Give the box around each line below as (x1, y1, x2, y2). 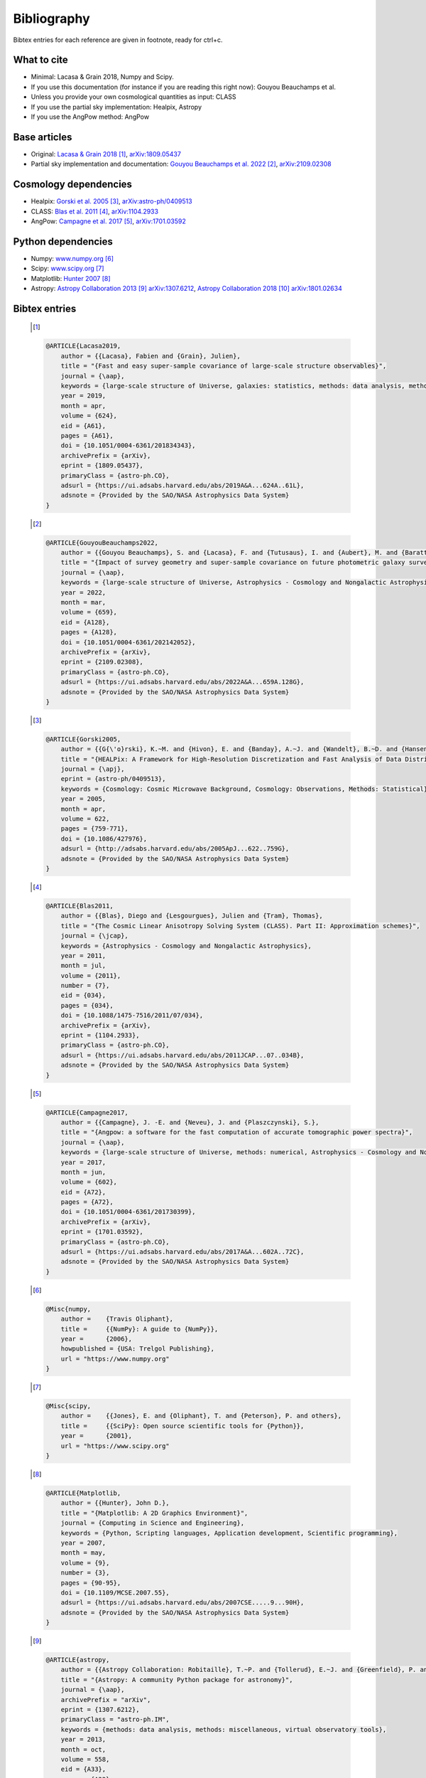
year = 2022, (60, 588, 106, 597)
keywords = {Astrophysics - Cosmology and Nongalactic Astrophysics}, (60, 942, 312, 949)
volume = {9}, (60, 1558, 110, 1567)
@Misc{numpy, (45, 1305, 92, 1313)
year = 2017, (60, 1158, 106, 1166)
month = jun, (60, 1168, 106, 1176)
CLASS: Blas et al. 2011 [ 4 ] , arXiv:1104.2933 (31, 207, 159, 215)
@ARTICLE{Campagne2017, (45, 1108, 129, 1117)
